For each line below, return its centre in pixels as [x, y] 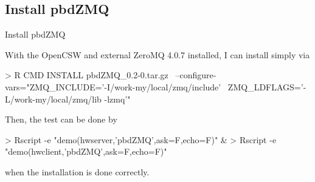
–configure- [196, 75]
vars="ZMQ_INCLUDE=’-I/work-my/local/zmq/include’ [113, 86]
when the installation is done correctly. [77, 171]
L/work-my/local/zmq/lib [53, 99]
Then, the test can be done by [61, 119]
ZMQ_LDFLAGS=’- [267, 86]
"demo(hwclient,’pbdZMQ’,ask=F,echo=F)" [86, 151]
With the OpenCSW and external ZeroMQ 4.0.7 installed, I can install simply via [157, 54]
